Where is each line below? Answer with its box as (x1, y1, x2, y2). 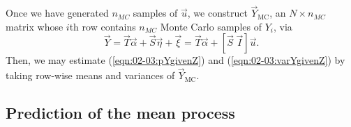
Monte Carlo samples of (160, 19, 262, 33)
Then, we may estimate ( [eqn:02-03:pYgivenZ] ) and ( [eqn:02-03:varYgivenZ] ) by (6, 53, 345, 67)
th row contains (69, 19, 136, 33)
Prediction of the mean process (6, 102, 235, 124)
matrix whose (6, 19, 64, 33)
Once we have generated (6, 6, 109, 20)
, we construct (187, 6, 248, 20)
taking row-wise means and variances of (6, 68, 175, 83)
